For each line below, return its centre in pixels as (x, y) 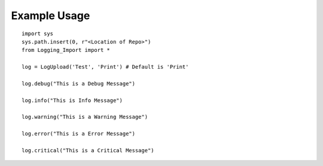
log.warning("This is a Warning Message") (85, 117)
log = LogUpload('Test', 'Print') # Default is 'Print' (105, 67)
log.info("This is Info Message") (72, 100)
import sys (38, 33)
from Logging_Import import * (66, 50)
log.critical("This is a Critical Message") (88, 150)
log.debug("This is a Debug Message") (79, 83)
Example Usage (51, 16)
